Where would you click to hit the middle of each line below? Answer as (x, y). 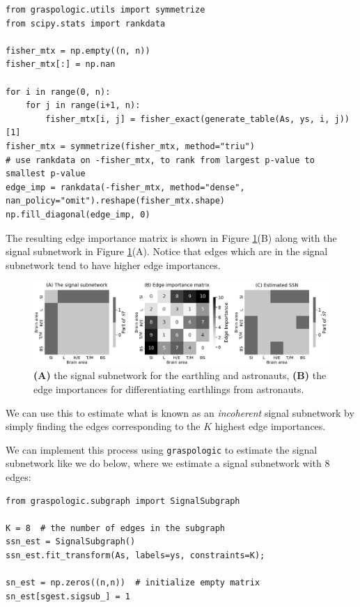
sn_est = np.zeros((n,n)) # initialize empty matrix (133, 583)
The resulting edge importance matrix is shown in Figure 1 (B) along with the (171, 237)
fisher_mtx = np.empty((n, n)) (78, 51)
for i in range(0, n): (58, 92)
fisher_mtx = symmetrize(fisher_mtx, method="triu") (130, 146)
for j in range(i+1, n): (83, 106)
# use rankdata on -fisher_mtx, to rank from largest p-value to (160, 160)
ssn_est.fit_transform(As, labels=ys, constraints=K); (135, 555)
